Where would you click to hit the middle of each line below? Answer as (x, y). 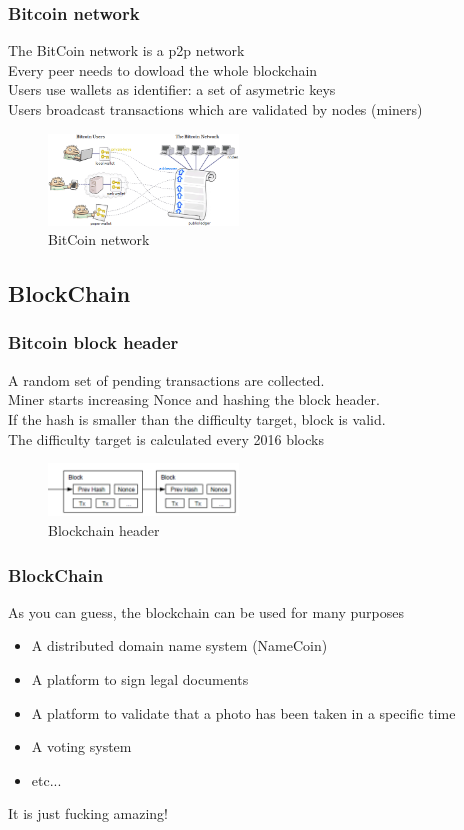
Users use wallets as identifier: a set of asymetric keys (172, 89)
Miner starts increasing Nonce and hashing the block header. (194, 399)
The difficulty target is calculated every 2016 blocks (166, 438)
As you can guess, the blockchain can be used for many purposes (206, 611)
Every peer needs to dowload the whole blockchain (163, 69)
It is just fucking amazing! (88, 813)
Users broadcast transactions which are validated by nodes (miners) (215, 109)
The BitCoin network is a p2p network (126, 50)
